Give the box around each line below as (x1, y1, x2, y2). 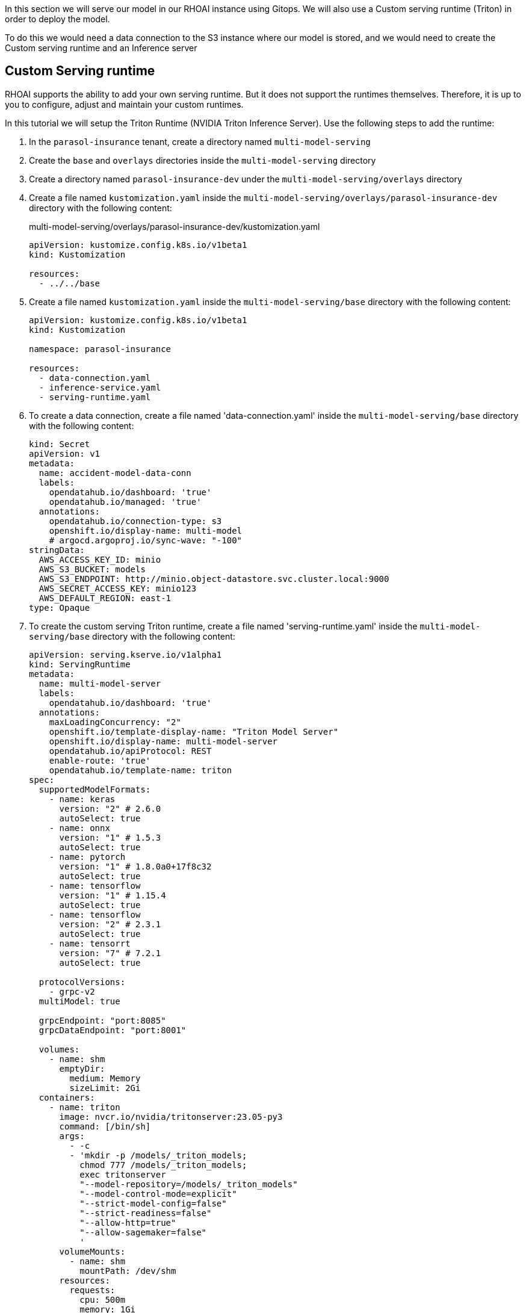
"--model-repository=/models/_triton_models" (79, 1179, 298, 1189)
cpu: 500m (79, 1294, 126, 1305)
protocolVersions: (39, 977, 126, 987)
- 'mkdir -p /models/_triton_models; (69, 1150, 247, 1160)
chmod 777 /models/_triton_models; (79, 1160, 247, 1170)
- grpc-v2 (49, 986, 95, 996)
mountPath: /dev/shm (79, 1265, 176, 1276)
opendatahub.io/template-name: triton (49, 765, 232, 775)
